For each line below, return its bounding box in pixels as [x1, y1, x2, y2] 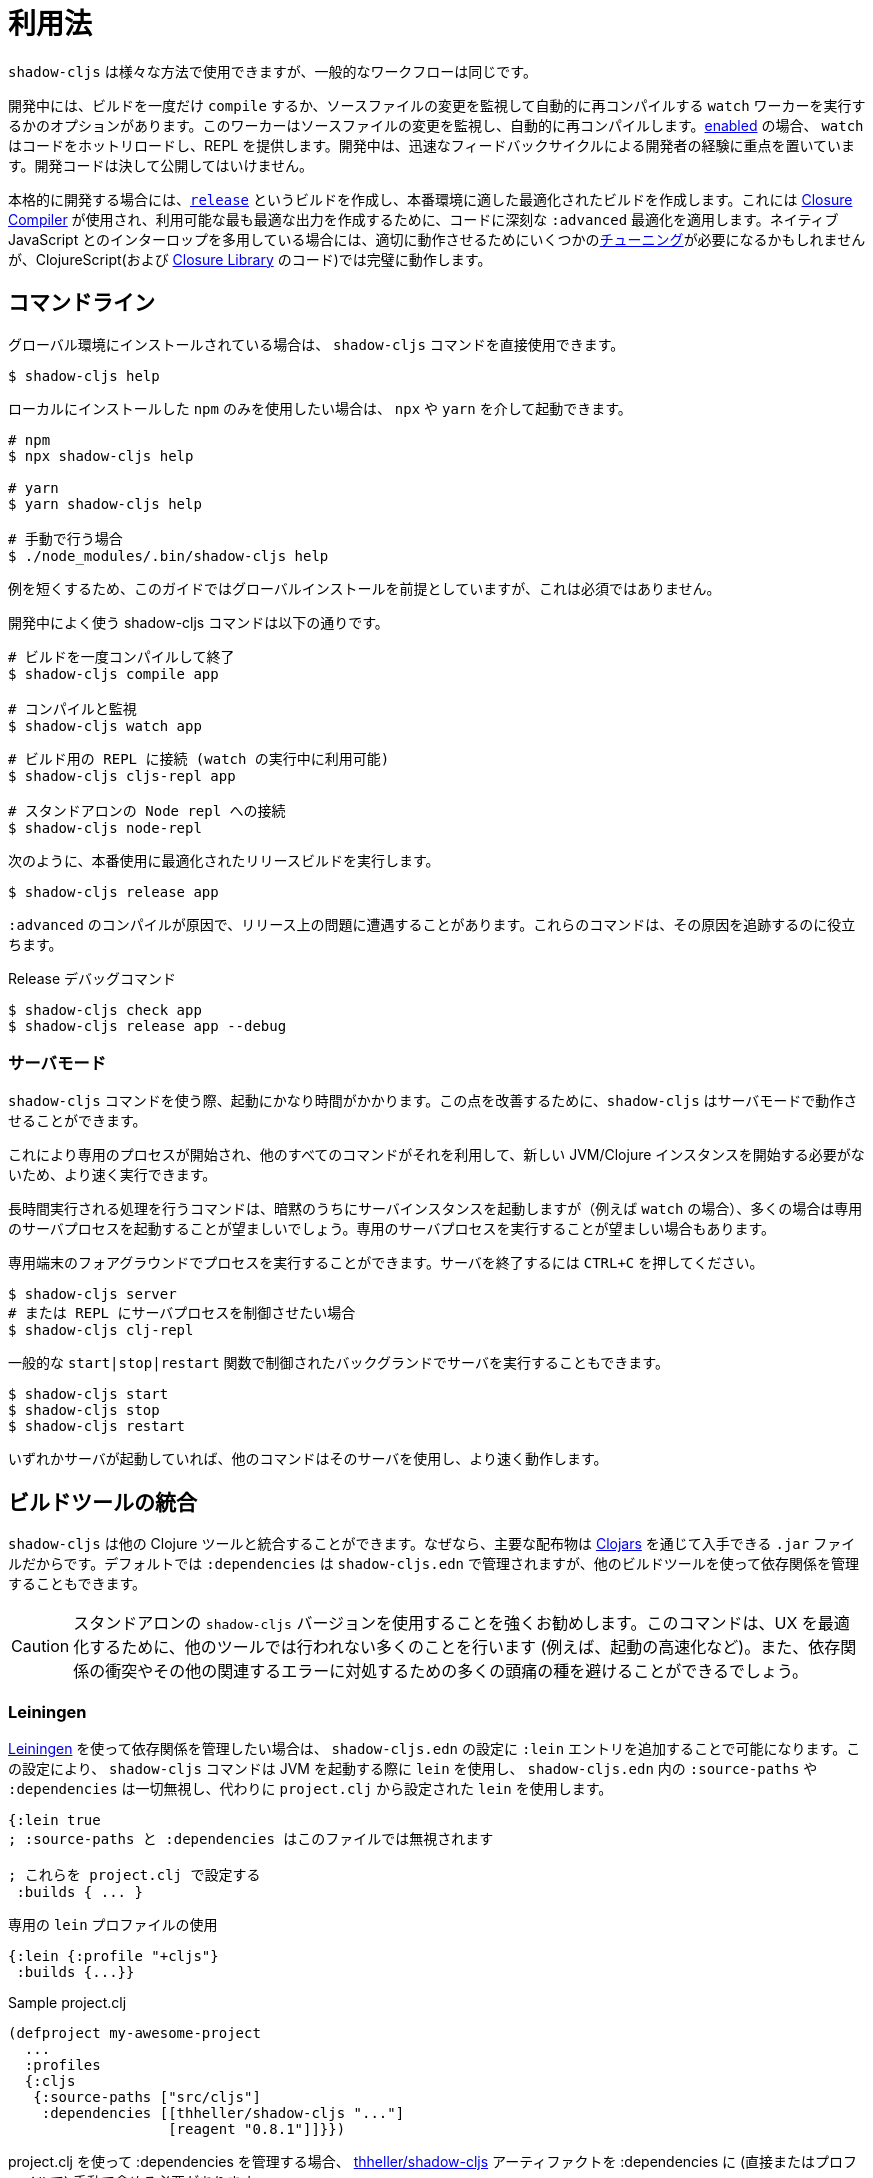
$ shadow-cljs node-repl [8, 819, 202, 836]
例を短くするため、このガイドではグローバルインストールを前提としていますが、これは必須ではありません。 [8, 579, 721, 597]
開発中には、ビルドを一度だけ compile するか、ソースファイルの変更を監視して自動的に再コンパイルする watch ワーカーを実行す [8, 96, 866, 114]
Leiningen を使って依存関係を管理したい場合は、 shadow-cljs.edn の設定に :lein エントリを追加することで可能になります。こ [8, 1739, 861, 1757]
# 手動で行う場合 [8, 530, 123, 547]
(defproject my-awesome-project [8, 2024, 261, 2041]
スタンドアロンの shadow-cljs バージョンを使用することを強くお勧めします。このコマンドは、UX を [73, 1613, 818, 1634]
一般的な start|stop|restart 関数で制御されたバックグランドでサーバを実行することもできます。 [8, 1354, 669, 1372]
